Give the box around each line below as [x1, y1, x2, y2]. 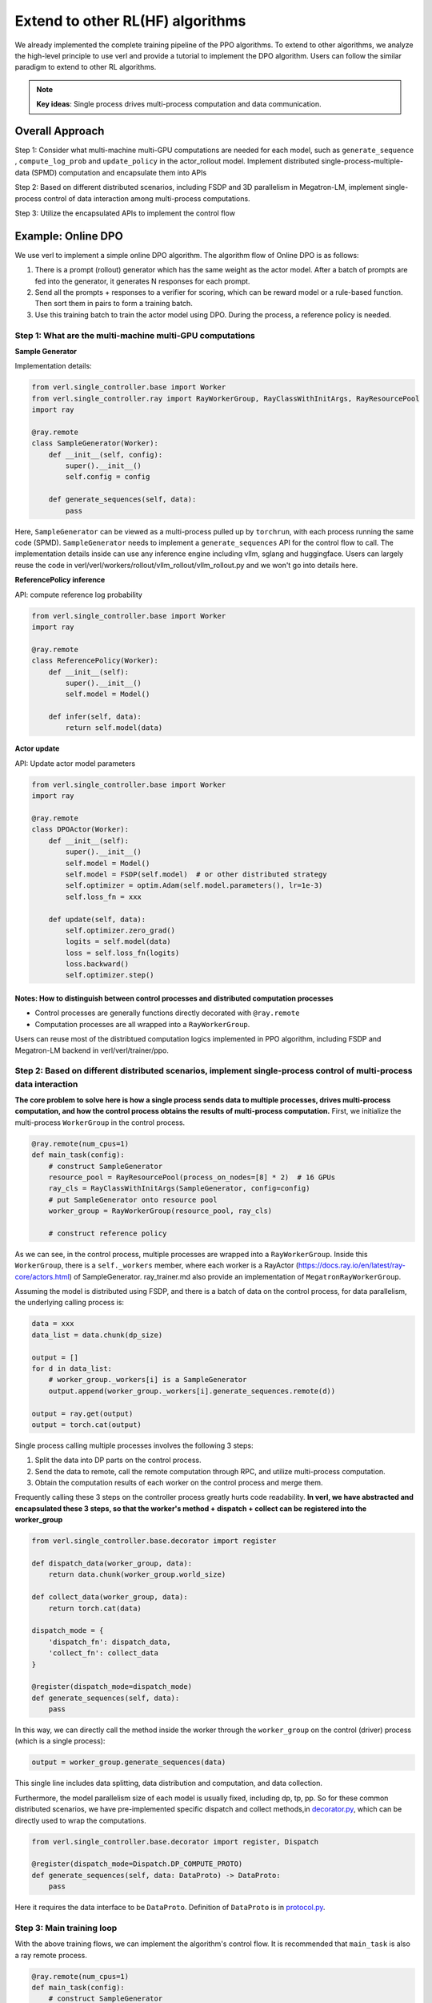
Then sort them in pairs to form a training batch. [34, 299, 194, 308]
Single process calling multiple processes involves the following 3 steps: [14, 1441, 254, 1450]
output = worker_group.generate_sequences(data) [31, 1758, 226, 1767]
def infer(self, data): [48, 712, 142, 721]
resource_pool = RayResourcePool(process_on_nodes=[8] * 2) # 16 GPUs [48, 1172, 336, 1182]
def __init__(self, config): [48, 449, 163, 459]
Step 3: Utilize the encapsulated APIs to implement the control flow [14, 208, 236, 218]
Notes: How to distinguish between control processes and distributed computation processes [14, 993, 334, 1003]
